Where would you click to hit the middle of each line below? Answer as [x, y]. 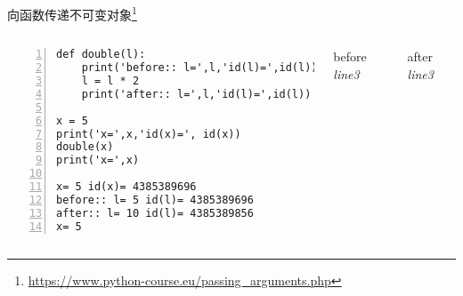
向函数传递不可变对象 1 [72, 13]
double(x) [85, 147]
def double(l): [101, 55]
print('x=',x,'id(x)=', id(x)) [149, 134]
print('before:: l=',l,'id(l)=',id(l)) [199, 68]
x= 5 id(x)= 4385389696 [126, 187]
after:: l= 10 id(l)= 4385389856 [155, 213]
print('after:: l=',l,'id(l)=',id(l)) [196, 94]
